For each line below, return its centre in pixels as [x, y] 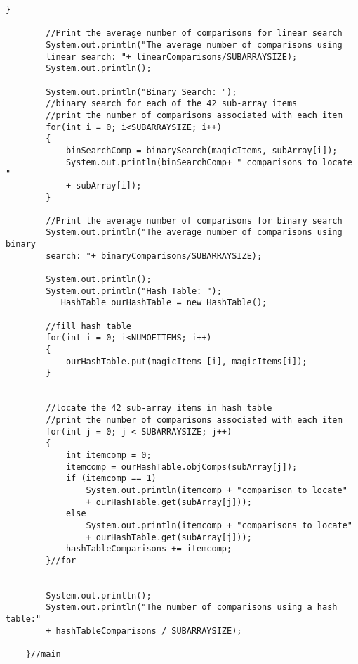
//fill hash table [88, 326]
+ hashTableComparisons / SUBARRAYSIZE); [144, 631]
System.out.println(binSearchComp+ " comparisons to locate [209, 162]
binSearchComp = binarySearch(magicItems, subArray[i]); [201, 150]
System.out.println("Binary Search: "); [141, 92]
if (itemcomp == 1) [111, 479]
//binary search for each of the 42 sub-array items [172, 104]
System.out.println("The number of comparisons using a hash [192, 607]
